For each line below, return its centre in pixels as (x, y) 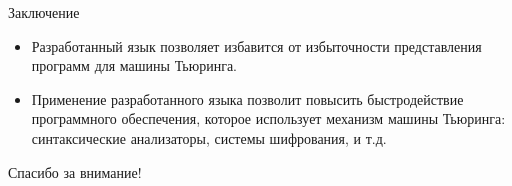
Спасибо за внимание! (75, 171)
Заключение (44, 12)
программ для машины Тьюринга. (134, 65)
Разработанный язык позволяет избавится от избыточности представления (256, 45)
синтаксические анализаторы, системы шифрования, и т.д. (209, 137)
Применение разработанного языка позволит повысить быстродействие (247, 98)
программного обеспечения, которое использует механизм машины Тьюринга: (268, 118)
